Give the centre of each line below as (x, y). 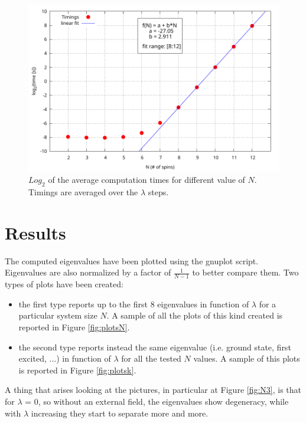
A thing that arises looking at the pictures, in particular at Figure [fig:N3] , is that (153, 390)
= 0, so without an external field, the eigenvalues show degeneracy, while (157, 401)
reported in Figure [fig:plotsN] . (74, 327)
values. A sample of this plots (247, 358)
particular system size (58, 315)
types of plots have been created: (64, 284)
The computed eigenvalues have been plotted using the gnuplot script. (132, 260)
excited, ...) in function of (65, 358)
